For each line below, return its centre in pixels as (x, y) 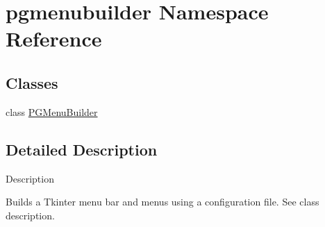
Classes (32, 82)
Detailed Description (82, 149)
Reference (54, 39)
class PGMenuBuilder (52, 111)
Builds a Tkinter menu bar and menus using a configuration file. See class (162, 202)
